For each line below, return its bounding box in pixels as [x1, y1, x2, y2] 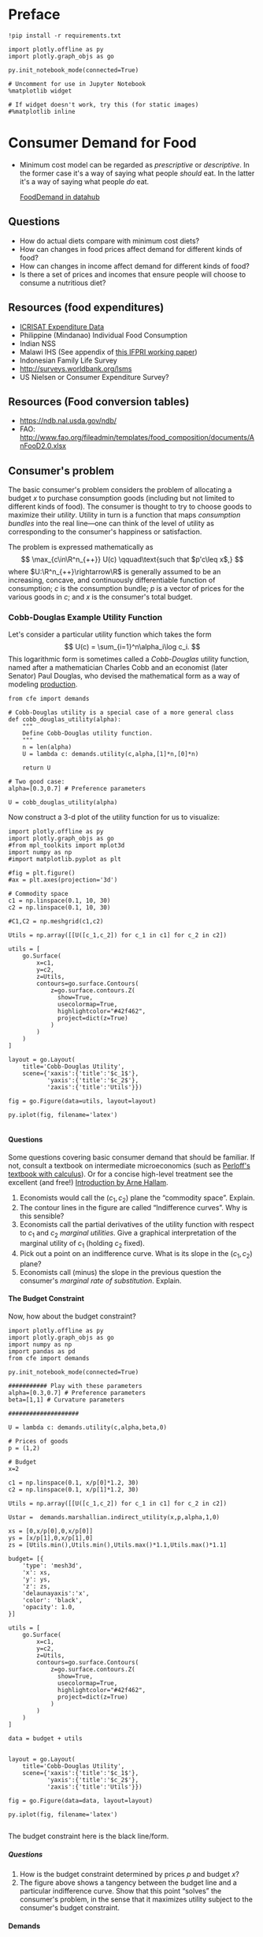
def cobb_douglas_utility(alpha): [8, 716, 122, 724]
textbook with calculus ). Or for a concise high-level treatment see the [8, 1169, 234, 1179]
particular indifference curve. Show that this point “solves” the [19, 1886, 222, 1895]
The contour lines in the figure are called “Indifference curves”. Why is [19, 1203, 248, 1213]
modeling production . [8, 679, 78, 689]
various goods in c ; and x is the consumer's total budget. [8, 592, 193, 602]
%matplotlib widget [8, 87, 72, 95]
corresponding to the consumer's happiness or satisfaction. [8, 527, 202, 536]
